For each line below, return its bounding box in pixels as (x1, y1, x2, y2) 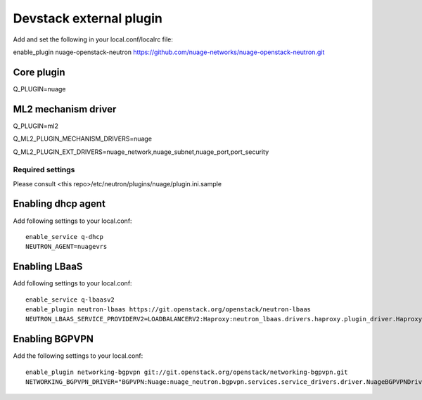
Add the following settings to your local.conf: (13, 351, 143, 360)
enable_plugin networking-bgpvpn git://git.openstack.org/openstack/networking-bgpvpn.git (25, 368, 348, 376)
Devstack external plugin (13, 11, 163, 26)
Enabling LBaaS (13, 261, 83, 273)
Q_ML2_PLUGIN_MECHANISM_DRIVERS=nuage (13, 134, 153, 143)
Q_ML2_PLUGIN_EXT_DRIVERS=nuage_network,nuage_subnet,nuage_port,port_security (13, 148, 269, 156)
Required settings (13, 165, 75, 175)
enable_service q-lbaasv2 (25, 295, 115, 304)
